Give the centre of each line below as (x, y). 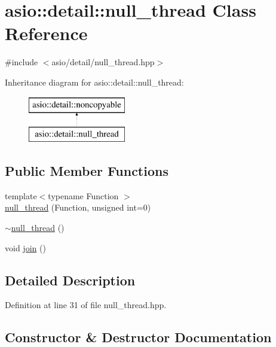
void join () (25, 247)
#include (22, 62)
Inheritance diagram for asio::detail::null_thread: (94, 82)
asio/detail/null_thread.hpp (103, 62)
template (21, 195)
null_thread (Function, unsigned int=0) (78, 207)
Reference (46, 33)
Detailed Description (70, 280)
